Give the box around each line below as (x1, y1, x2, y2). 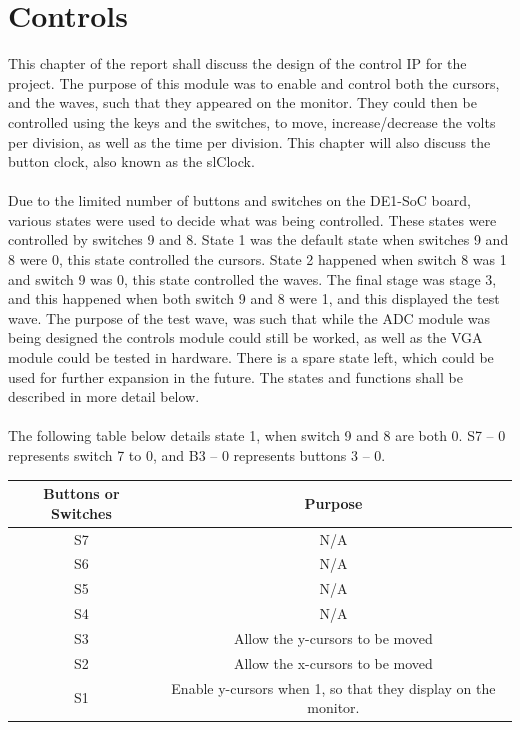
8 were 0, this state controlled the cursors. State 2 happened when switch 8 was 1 (8, 249, 507, 270)
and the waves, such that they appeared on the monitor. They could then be (8, 92, 477, 113)
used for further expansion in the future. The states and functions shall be (8, 366, 463, 387)
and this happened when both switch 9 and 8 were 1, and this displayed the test (8, 288, 500, 309)
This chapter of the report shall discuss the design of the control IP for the (8, 53, 467, 74)
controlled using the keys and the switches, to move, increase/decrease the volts (8, 111, 496, 132)
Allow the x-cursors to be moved (233, 652, 433, 673)
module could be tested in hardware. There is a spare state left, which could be (8, 347, 494, 368)
